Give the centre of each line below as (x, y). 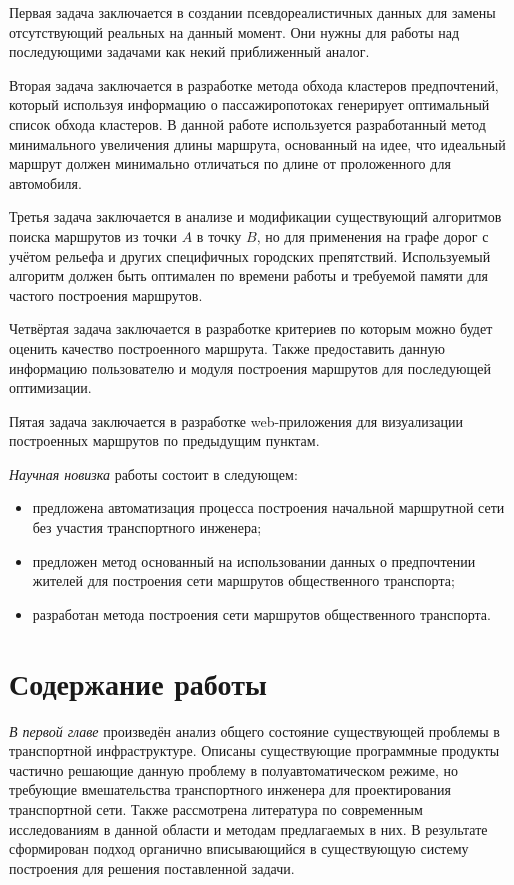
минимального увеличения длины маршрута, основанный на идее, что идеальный (257, 143)
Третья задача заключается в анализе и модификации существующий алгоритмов (255, 216)
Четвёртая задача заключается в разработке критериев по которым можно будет (251, 328)
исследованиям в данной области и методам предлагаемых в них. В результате (248, 828)
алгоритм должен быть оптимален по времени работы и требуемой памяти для (249, 275)
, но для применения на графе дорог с (372, 235)
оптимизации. (50, 387)
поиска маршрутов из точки (93, 235)
